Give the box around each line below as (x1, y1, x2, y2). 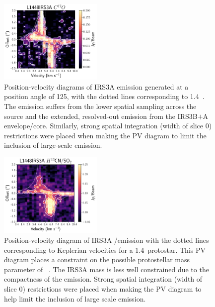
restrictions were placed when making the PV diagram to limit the (4, 130, 207, 140)
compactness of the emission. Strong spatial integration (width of (4, 274, 203, 284)
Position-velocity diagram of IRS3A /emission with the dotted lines (4, 235, 209, 245)
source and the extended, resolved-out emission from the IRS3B (4, 110, 198, 121)
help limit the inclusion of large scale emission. (4, 293, 146, 304)
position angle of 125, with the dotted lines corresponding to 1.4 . (4, 91, 205, 102)
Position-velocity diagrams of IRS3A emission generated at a (4, 81, 189, 92)
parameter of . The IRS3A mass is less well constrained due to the (4, 264, 209, 274)
